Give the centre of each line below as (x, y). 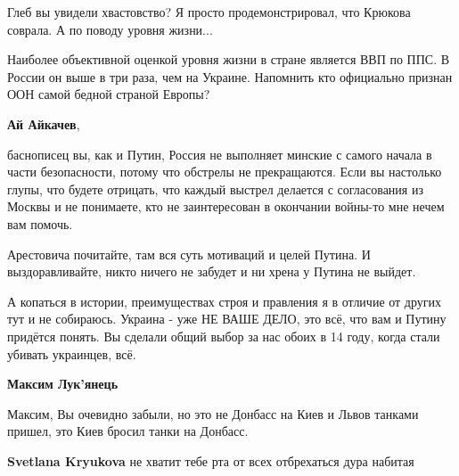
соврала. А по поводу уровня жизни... (110, 29)
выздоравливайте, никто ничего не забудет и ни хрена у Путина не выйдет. (212, 271)
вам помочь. (40, 223)
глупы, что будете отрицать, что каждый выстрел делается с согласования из (215, 189)
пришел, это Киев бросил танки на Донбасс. (128, 431)
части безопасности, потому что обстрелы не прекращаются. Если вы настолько (225, 172)
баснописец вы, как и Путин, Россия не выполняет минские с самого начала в (220, 154)
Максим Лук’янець (63, 384)
